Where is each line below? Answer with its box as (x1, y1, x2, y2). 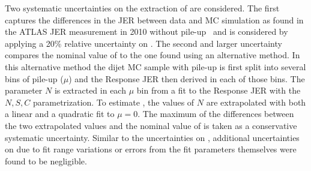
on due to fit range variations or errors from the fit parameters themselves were (5, 143, 297, 155)
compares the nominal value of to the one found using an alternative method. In (5, 49, 300, 61)
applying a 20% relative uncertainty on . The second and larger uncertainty (5, 37, 282, 49)
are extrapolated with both (206, 95, 306, 108)
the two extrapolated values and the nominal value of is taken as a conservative (5, 119, 297, 131)
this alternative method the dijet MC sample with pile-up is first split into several (5, 60, 306, 73)
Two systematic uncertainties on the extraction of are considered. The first (5, 2, 280, 14)
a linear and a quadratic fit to (5, 107, 115, 120)
